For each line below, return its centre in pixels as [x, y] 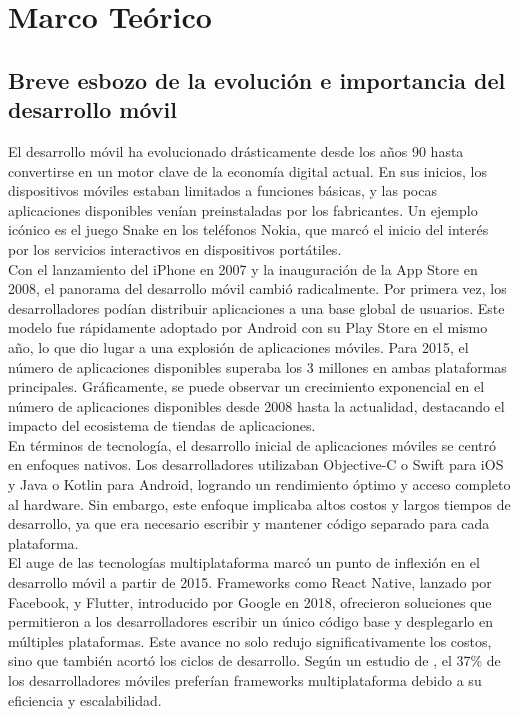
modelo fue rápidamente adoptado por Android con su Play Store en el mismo [248, 327]
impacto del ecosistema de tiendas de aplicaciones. [162, 425]
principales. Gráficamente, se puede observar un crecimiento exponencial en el [246, 386]
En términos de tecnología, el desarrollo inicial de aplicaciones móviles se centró [252, 444]
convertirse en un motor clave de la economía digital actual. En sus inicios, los [247, 170]
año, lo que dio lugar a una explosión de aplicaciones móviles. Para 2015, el [238, 346]
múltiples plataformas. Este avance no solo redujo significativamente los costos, [250, 640]
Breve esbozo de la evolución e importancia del [257, 79]
